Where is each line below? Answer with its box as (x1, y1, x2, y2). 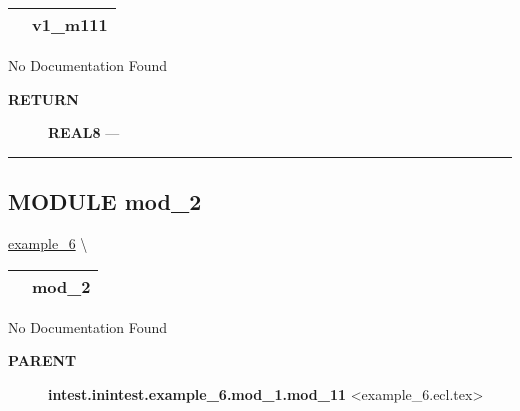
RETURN (8, 88, 79, 109)
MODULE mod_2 (8, 186, 202, 217)
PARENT (8, 350, 77, 371)
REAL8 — (48, 122, 120, 143)
